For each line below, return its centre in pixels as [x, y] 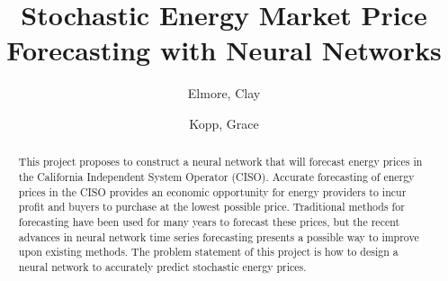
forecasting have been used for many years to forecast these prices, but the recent [209, 221]
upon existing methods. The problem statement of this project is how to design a [208, 252]
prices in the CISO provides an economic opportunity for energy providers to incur [212, 191]
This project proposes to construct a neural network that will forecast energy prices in [220, 162]
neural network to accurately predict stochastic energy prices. [162, 266]
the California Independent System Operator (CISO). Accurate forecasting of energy [216, 176]
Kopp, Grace [224, 123]
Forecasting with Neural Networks [224, 50]
